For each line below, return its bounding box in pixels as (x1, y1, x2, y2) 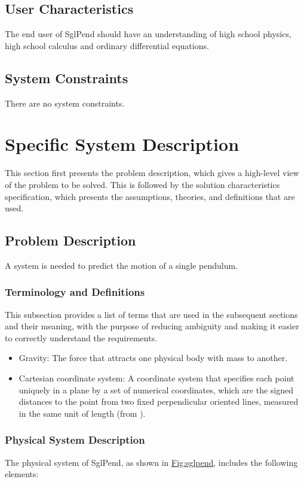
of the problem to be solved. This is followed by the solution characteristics (5, 178, 280, 190)
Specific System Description (5, 132, 239, 156)
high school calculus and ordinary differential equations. (5, 39, 209, 51)
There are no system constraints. (5, 96, 125, 109)
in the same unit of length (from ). (19, 407, 146, 419)
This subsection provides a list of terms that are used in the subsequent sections (5, 308, 298, 320)
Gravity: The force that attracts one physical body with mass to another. (19, 351, 288, 364)
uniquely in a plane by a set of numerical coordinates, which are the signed (19, 383, 294, 396)
